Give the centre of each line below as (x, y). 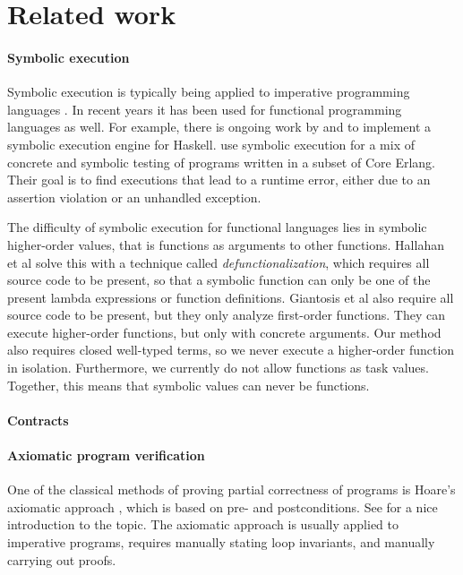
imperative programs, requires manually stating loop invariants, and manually (221, 542)
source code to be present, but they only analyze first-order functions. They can (226, 315)
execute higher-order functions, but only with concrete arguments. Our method (224, 332)
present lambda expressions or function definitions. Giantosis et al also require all (231, 297)
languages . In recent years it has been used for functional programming (205, 109)
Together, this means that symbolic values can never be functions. (189, 385)
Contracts (38, 420)
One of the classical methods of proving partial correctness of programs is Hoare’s (231, 489)
